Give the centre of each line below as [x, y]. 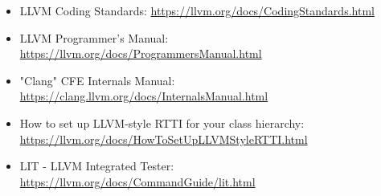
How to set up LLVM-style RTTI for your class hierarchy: [162, 122]
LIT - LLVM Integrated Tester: [97, 166]
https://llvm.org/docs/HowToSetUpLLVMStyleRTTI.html [164, 139]
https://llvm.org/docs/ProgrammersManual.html [141, 53]
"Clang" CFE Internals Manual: [97, 80]
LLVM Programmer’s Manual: [94, 37]
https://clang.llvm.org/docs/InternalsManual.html [144, 96]
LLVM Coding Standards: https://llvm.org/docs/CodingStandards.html [197, 10]
